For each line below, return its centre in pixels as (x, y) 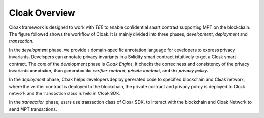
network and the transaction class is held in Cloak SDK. (65, 94)
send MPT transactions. (33, 109)
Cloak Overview (42, 13)
